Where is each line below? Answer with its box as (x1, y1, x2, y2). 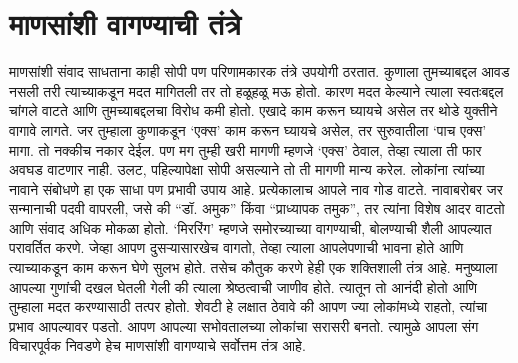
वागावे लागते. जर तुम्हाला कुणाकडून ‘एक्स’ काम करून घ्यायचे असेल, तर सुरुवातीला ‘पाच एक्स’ (9, 119, 487, 140)
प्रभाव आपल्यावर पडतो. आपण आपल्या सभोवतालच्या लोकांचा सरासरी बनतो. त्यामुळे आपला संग (9, 315, 479, 336)
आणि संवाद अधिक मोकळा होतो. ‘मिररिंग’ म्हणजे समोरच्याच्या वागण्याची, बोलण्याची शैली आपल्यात (9, 217, 492, 238)
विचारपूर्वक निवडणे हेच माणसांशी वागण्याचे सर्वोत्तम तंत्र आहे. (9, 335, 306, 356)
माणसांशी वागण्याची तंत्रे (9, 3, 241, 44)
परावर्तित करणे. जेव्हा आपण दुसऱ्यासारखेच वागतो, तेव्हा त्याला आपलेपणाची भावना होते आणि (9, 237, 464, 258)
